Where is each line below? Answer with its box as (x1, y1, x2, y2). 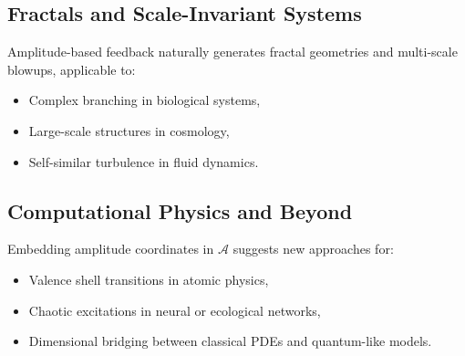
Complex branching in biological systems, (28, 90, 261, 110)
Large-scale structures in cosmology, (28, 120, 230, 140)
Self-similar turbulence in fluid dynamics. (28, 152, 259, 171)
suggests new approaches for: (232, 239, 394, 258)
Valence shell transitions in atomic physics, (28, 269, 269, 288)
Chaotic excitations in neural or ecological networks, (28, 300, 321, 319)
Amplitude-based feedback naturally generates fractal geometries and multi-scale (7, 42, 458, 61)
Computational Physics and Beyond (7, 196, 353, 225)
